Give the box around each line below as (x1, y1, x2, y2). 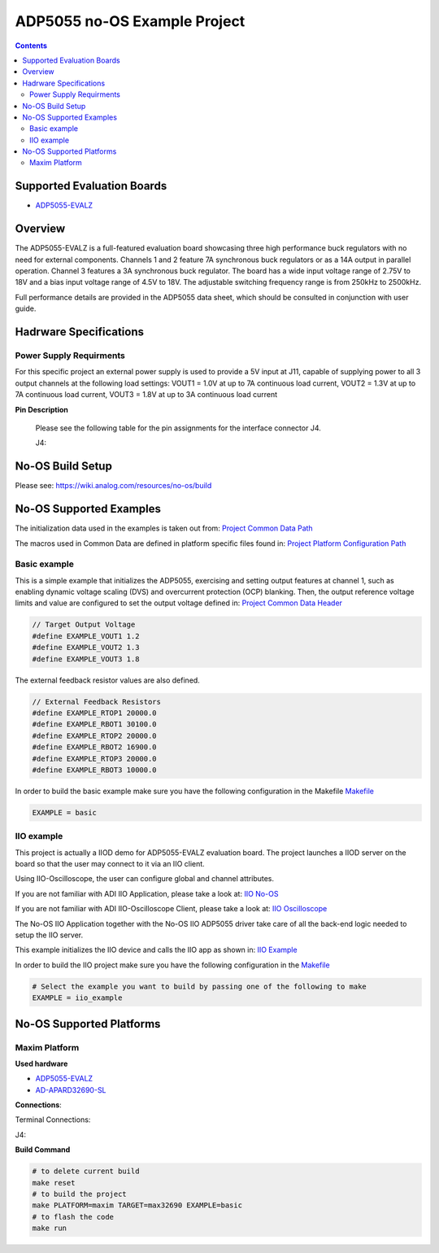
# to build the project (32, 1189, 128, 1198)
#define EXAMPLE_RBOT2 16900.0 (32, 743, 158, 752)
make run (32, 1224, 67, 1233)
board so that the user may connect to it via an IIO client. (15, 859, 205, 869)
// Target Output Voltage (32, 620, 136, 630)
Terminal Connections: (15, 1115, 91, 1124)
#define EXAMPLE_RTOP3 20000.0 (32, 753, 158, 763)
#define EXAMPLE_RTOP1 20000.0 (32, 708, 158, 718)
